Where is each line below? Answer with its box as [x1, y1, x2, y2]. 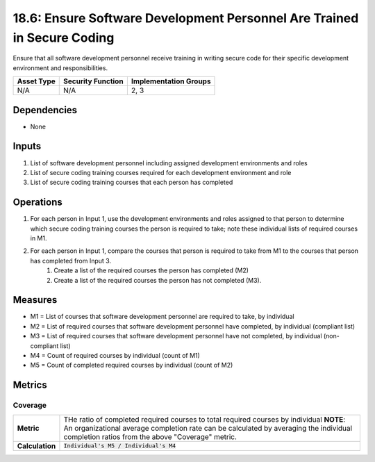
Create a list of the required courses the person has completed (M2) [53, 266, 249, 274]
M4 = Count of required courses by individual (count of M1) [30, 352, 201, 360]
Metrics [12, 379, 48, 391]
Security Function [63, 76, 124, 86]
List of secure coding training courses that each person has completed [30, 178, 233, 187]
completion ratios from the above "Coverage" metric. [63, 431, 237, 441]
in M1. [30, 234, 47, 242]
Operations [12, 197, 62, 208]
